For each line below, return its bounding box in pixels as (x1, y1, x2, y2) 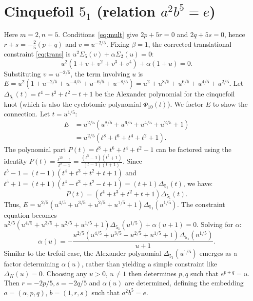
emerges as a (199, 248, 237, 258)
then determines (128, 268, 176, 278)
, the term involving (70, 68, 130, 78)
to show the (213, 99, 248, 109)
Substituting (4, 68, 41, 78)
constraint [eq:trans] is (4, 49, 71, 59)
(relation (97, 1, 156, 21)
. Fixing (106, 38, 130, 49)
